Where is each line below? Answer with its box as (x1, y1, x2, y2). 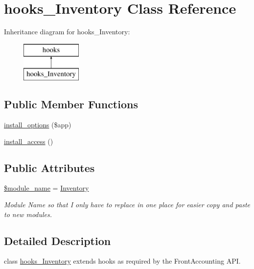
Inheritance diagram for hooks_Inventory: (4, 26, 130, 37)
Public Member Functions (4, 97, 138, 112)
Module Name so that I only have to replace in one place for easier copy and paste (4, 199, 251, 210)
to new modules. (4, 209, 52, 219)
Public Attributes (4, 160, 95, 175)
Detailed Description (4, 233, 111, 248)
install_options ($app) (4, 120, 71, 130)
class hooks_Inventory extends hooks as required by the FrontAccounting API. (4, 256, 241, 266)
